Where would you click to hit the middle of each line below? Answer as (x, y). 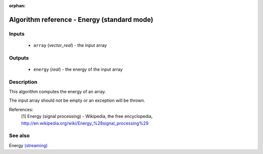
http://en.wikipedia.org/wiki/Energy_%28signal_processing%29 (85, 123)
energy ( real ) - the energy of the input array (78, 69)
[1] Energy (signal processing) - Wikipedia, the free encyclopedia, (87, 116)
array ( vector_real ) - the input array (70, 45)
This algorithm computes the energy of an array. (57, 92)
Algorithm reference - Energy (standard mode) (81, 19)
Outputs (19, 58)
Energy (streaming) (28, 145)
